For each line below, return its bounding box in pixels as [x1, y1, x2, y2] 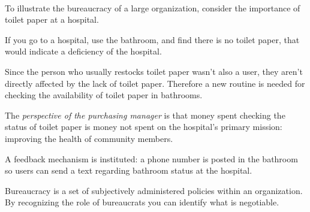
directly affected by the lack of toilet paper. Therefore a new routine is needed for [5, 77, 305, 89]
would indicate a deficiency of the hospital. [5, 45, 162, 57]
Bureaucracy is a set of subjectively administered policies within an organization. [5, 184, 303, 196]
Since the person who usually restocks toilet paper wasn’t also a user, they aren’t [5, 65, 303, 77]
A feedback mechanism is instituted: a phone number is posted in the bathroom [5, 152, 298, 165]
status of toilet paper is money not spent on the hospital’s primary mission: [5, 120, 282, 133]
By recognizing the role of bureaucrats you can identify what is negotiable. [5, 196, 279, 208]
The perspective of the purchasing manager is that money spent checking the [5, 108, 285, 121]
